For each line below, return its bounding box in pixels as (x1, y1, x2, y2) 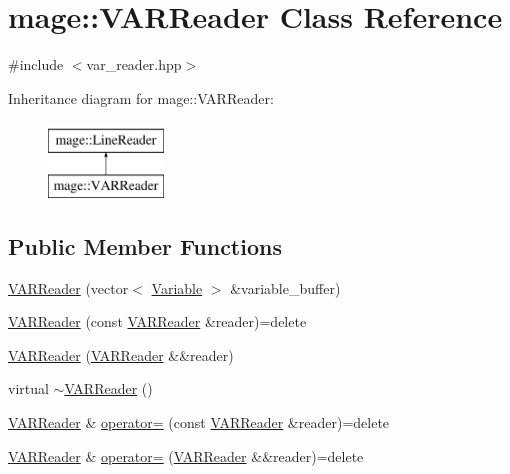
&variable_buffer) (230, 277, 341, 298)
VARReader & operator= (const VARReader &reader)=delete (8, 412, 390, 433)
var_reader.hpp (86, 54, 182, 75)
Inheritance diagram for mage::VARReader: (8, 87, 274, 108)
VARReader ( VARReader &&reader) (8, 344, 234, 365)
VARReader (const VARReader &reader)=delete (8, 311, 307, 332)
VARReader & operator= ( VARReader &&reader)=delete (8, 445, 364, 466)
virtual (8, 378, 49, 399)
